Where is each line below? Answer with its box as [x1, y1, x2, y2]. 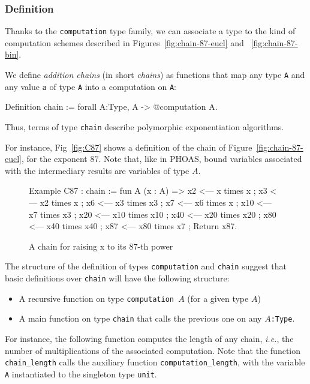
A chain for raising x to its [29, 239, 127, 252]
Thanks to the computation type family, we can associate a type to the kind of [5, 25, 296, 37]
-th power [137, 239, 173, 252]
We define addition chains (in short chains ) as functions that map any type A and [5, 68, 305, 81]
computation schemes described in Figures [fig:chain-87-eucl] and [5, 36, 244, 49]
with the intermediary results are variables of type [5, 164, 189, 176]
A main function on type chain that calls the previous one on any [19, 312, 262, 325]
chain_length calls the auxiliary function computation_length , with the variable [5, 356, 305, 368]
